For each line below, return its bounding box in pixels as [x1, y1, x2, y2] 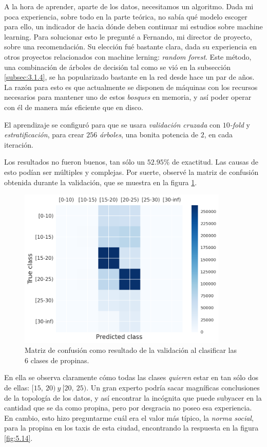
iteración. [4, 139, 33, 150]
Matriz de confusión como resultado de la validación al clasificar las [25, 345, 237, 355]
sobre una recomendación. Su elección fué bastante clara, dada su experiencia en [4, 41, 257, 52]
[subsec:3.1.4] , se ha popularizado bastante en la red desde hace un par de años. [4, 71, 255, 82]
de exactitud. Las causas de [171, 156, 258, 167]
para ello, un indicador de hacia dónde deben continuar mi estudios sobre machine [4, 21, 263, 32]
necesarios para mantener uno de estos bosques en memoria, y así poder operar [4, 92, 252, 102]
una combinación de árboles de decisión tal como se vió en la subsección [4, 61, 231, 72]
